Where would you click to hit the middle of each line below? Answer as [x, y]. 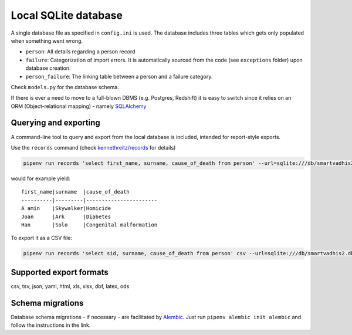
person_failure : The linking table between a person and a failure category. [119, 76]
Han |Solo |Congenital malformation [89, 225]
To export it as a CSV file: [42, 238]
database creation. [48, 68]
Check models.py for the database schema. [65, 87]
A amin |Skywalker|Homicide [66, 209]
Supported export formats [60, 272]
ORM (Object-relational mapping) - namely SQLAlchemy [79, 106]
